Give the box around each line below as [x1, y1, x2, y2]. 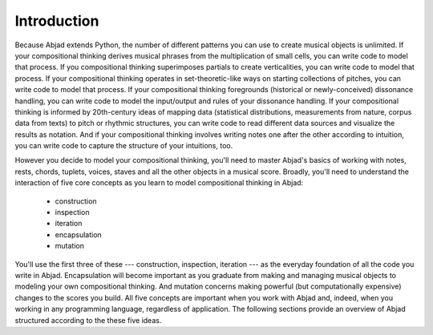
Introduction [14, 12, 99, 30]
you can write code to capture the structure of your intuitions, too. [14, 141, 233, 151]
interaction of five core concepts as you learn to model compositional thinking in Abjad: [14, 178, 304, 188]
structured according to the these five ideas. [14, 315, 162, 325]
